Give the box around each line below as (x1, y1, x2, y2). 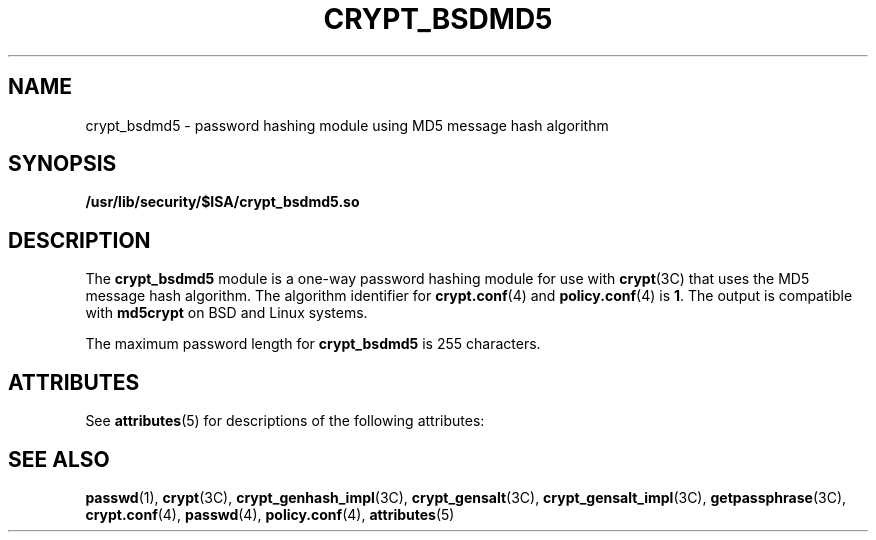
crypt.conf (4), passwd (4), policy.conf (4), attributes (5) (85, 505, 455, 523)
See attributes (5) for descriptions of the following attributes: (85, 412, 485, 430)
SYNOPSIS (8, 151, 117, 177)
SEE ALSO (8, 446, 110, 472)
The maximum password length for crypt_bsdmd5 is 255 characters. (85, 335, 541, 353)
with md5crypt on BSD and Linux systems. (85, 304, 368, 322)
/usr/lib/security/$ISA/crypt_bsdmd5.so (85, 193, 360, 211)
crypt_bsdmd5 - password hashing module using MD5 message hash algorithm (85, 116, 609, 134)
